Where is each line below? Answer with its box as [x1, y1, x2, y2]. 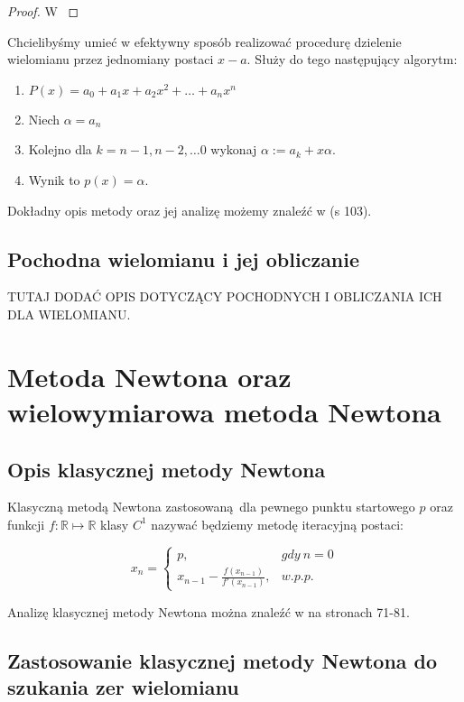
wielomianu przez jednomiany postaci [7, 50, 214, 69]
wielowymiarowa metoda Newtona [7, 393, 441, 430]
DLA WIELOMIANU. [7, 304, 131, 323]
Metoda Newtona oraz [7, 357, 292, 394]
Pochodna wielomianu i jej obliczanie [7, 245, 360, 272]
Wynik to [28, 170, 80, 189]
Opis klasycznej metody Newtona [7, 455, 326, 483]
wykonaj [210, 140, 257, 159]
